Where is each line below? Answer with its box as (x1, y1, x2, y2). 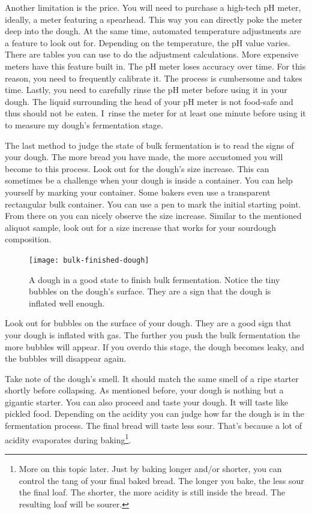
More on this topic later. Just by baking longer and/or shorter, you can (19, 462, 282, 474)
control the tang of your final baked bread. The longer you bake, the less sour (19, 474, 304, 486)
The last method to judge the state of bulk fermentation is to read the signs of (5, 139, 294, 151)
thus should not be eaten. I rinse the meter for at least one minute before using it (5, 107, 306, 119)
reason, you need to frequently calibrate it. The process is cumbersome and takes (5, 71, 302, 84)
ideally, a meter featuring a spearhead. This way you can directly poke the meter (5, 13, 302, 25)
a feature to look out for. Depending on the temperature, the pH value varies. (5, 36, 290, 49)
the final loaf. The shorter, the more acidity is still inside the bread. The (19, 486, 286, 498)
